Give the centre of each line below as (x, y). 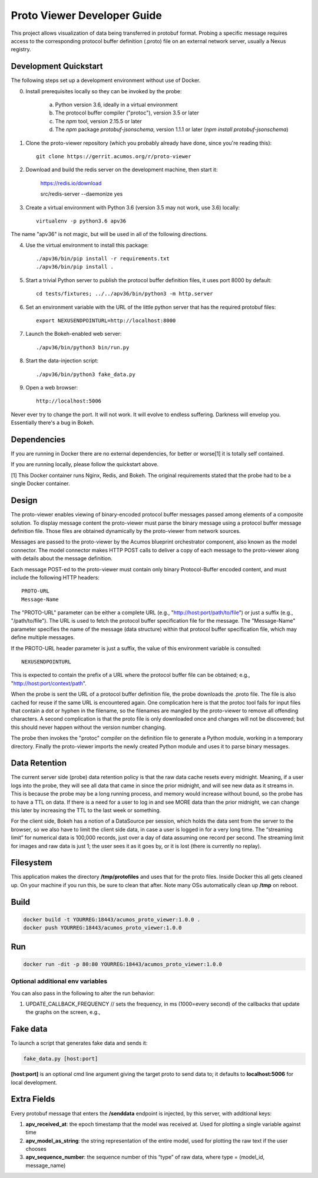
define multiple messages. (43, 637)
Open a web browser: (52, 387)
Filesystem (32, 863)
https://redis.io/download (71, 183)
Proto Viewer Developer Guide (86, 15)
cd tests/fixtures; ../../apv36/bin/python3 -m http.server (125, 294)
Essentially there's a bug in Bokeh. (52, 423)
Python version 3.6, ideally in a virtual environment (116, 105)
